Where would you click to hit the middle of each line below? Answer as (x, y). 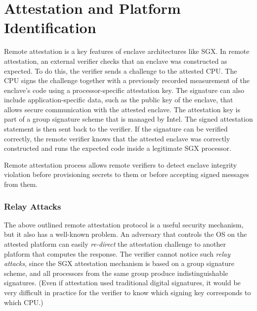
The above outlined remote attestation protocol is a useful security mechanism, (124, 224)
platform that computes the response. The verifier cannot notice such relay (117, 253)
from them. (21, 184)
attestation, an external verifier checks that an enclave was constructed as (116, 61)
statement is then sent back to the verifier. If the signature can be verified (116, 129)
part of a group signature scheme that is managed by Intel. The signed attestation (128, 119)
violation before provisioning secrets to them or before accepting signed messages (127, 174)
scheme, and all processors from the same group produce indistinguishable (116, 273)
